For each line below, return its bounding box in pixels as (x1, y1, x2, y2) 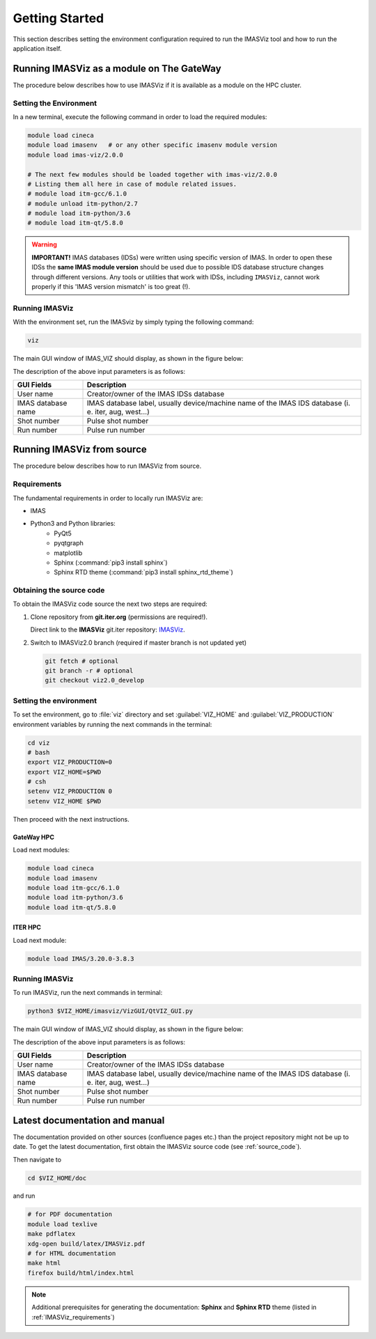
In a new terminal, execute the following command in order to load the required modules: (13, 112, 267, 121)
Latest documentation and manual (13, 1114, 165, 1126)
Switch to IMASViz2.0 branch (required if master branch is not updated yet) (30, 638, 247, 647)
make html (27, 1259, 61, 1267)
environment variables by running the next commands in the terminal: (13, 720, 212, 728)
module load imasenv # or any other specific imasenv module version (27, 141, 278, 149)
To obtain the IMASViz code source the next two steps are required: (13, 600, 208, 609)
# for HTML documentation (27, 1250, 116, 1258)
